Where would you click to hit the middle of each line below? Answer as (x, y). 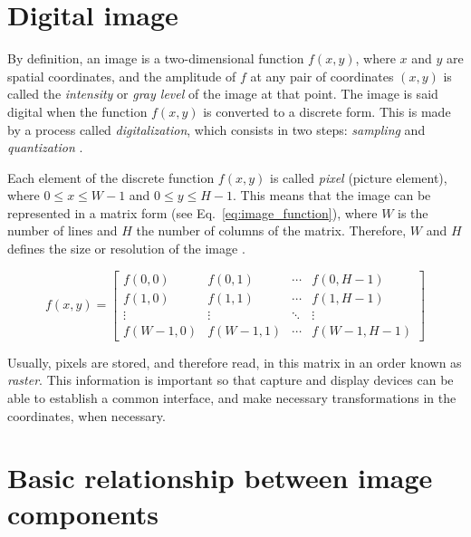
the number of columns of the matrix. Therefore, (271, 230)
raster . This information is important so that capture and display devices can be (231, 380)
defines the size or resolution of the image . (126, 249)
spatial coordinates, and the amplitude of (122, 76)
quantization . (45, 147)
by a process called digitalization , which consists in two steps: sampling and (216, 129)
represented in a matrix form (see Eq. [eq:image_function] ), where (192, 212)
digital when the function (77, 111)
